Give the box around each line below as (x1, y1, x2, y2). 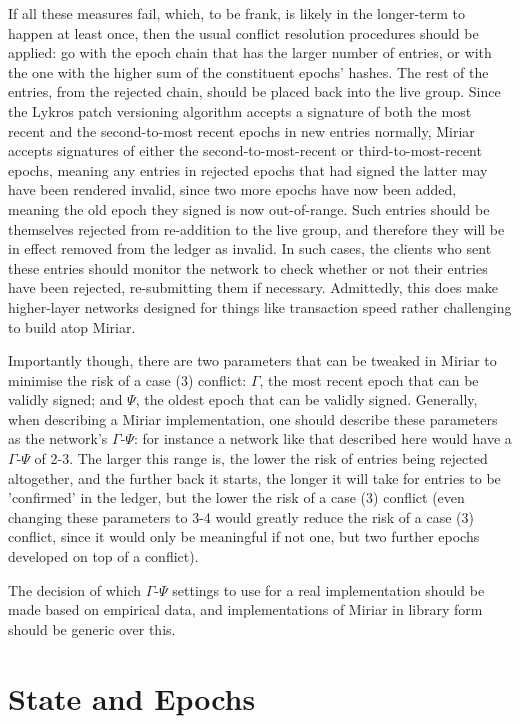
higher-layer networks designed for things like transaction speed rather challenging (8, 296, 512, 317)
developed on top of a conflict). (8, 546, 199, 567)
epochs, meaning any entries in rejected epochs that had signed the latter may (8, 159, 488, 180)
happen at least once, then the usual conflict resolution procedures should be (8, 22, 479, 43)
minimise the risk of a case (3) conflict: (8, 369, 247, 390)
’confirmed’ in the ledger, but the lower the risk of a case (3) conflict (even (8, 487, 465, 508)
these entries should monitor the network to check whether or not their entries (8, 257, 488, 278)
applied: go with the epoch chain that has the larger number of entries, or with (8, 42, 492, 63)
